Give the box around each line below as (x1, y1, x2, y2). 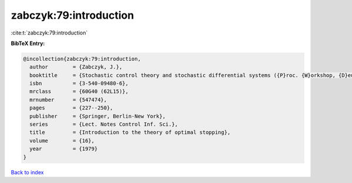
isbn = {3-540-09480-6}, (29, 80, 129, 87)
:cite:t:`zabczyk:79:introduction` (11, 29, 88, 36)
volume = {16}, (29, 137, 95, 144)
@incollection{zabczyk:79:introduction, (23, 56, 141, 62)
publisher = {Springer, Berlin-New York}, (29, 113, 166, 119)
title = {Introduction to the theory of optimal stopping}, (29, 129, 231, 136)
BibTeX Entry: (11, 40, 45, 47)
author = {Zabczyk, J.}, (29, 64, 123, 70)
